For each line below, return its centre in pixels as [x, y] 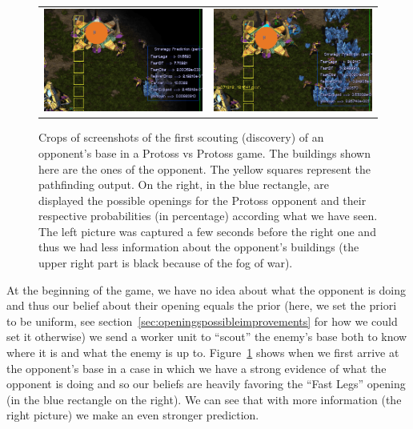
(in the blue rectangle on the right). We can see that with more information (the [204, 399]
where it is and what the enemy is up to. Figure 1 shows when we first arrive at [203, 353]
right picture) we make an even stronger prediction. [133, 415]
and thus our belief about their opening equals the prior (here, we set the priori [202, 305]
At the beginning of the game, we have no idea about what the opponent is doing [206, 289]
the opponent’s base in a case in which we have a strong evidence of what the [196, 368]
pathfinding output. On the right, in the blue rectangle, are [184, 184]
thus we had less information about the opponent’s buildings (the [199, 247]
